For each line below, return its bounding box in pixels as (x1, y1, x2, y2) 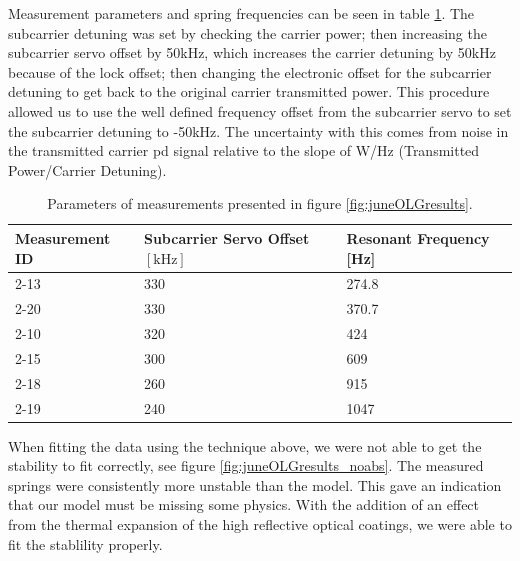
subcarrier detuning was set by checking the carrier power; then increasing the (8, 22, 487, 43)
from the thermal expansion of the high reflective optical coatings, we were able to (8, 514, 512, 535)
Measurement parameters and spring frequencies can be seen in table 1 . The (8, 3, 475, 23)
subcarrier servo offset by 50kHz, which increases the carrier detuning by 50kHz (8, 42, 496, 63)
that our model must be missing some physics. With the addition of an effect (8, 494, 480, 515)
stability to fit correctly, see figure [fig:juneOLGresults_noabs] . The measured (8, 455, 484, 476)
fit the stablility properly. (8, 533, 163, 554)
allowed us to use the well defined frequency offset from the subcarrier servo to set (8, 100, 512, 121)
